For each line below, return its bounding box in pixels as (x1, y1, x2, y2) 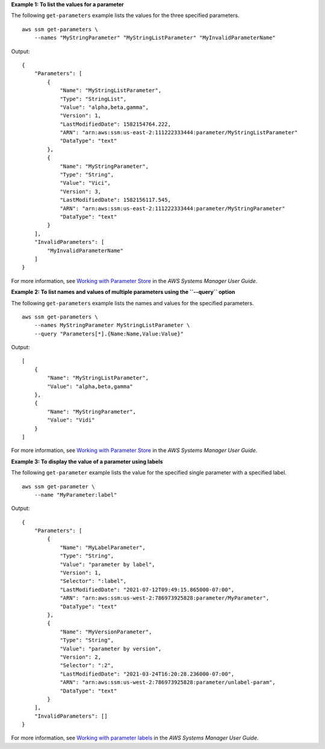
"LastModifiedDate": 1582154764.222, (60, 120, 172, 128)
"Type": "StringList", (60, 95, 127, 102)
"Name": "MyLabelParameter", (60, 544, 146, 551)
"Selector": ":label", (60, 578, 127, 585)
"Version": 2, (60, 653, 102, 660)
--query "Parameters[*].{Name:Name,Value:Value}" (34, 330, 184, 337)
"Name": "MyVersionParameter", (60, 628, 152, 635)
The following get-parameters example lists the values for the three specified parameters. (11, 12, 240, 19)
